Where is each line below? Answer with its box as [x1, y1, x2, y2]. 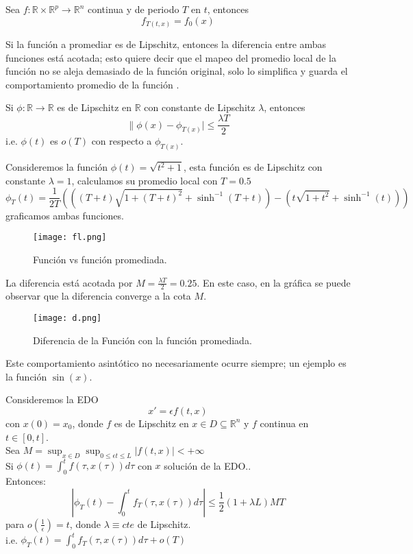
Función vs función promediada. [33, 252, 167, 266]
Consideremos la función [5, 160, 108, 173]
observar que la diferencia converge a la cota [5, 289, 191, 303]
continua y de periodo [87, 2, 179, 16]
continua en [260, 416, 309, 430]
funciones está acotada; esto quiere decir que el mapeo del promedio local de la [5, 50, 336, 64]
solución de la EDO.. [164, 458, 251, 472]
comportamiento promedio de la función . [5, 77, 179, 91]
